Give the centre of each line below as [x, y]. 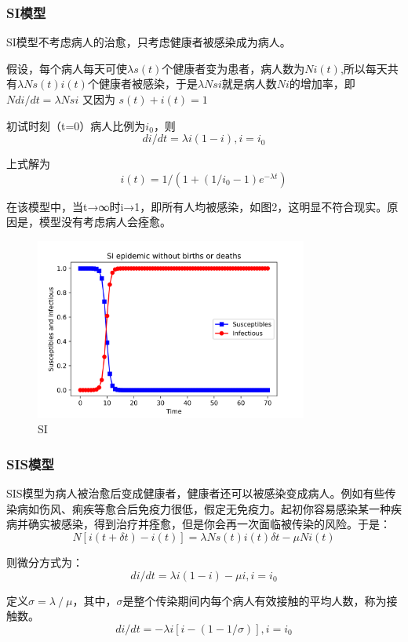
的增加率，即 [322, 84]
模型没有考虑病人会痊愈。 [105, 222]
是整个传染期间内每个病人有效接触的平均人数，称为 [255, 600]
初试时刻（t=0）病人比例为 [76, 125]
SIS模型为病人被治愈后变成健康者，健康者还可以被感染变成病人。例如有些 [196, 493]
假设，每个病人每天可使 [67, 68]
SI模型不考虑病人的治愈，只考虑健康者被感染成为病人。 [149, 42]
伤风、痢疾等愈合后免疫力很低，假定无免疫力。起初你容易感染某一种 [215, 508]
